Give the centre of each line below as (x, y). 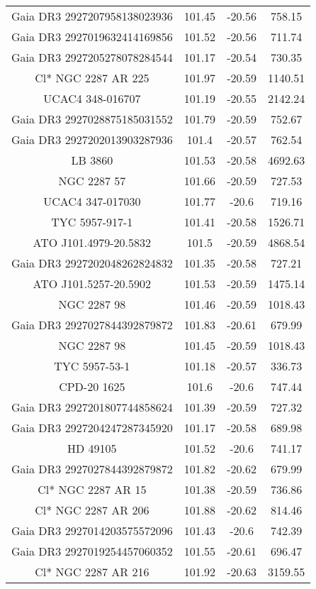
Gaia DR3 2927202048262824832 (92, 263)
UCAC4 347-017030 (92, 201)
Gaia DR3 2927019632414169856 (92, 37)
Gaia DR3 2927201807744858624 (92, 407)
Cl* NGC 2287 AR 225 (92, 78)
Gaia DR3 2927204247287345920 (92, 428)
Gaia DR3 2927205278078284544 (92, 57)
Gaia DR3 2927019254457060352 (92, 551)
